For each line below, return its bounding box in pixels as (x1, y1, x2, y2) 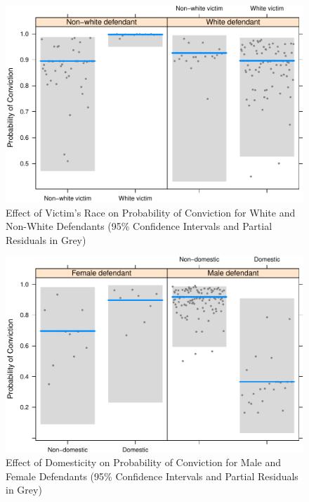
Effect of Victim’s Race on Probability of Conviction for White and (6, 205, 296, 219)
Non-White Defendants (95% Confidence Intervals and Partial (6, 219, 272, 233)
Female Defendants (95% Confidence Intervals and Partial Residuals (6, 468, 298, 483)
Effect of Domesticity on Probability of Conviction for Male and (6, 455, 281, 470)
